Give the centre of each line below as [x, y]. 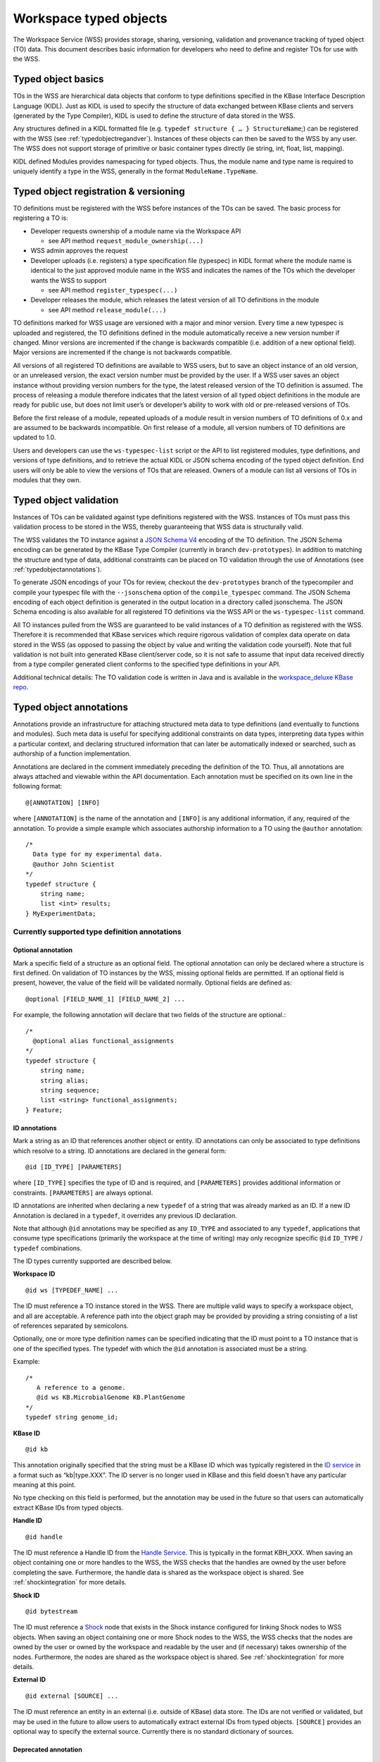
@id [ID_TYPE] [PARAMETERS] [74, 1167]
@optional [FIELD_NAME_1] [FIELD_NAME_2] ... [106, 999]
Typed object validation [66, 500]
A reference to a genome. [81, 1387]
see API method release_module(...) [107, 309]
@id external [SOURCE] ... [72, 1696]
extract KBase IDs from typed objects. [68, 1508]
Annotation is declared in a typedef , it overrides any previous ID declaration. [125, 1215]
